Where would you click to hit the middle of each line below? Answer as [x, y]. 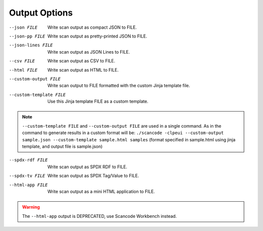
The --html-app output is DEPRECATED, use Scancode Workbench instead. [100, 216]
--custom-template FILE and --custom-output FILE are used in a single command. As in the [122, 126]
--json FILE [23, 27]
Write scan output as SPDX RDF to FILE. [87, 167]
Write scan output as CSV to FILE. [81, 61]
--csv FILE [22, 61]
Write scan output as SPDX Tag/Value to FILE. [93, 176]
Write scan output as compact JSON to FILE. [92, 27]
